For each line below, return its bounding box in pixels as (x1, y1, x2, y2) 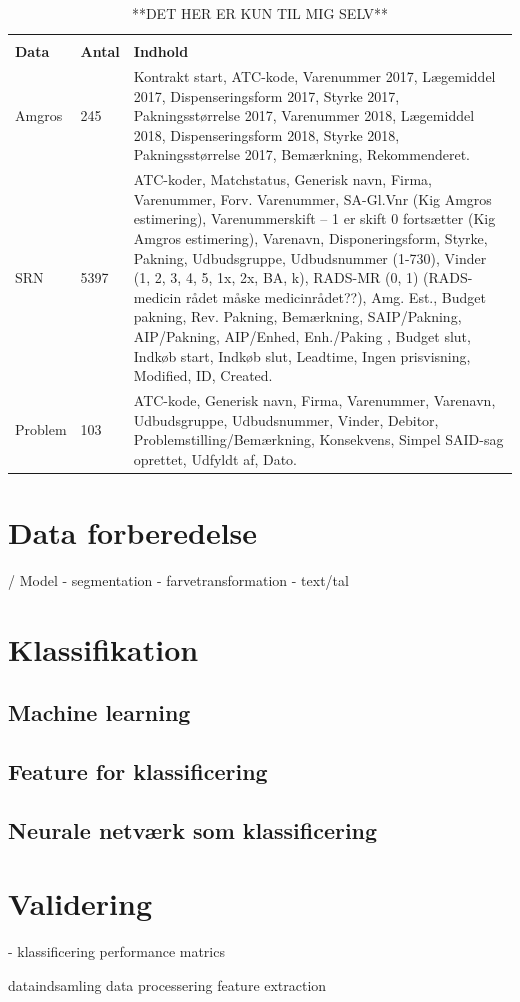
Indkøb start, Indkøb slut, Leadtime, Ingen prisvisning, (133, 345, 471, 366)
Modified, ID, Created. (133, 365, 273, 386)
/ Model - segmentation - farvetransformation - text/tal (8, 569, 349, 590)
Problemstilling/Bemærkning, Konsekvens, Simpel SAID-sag (133, 429, 504, 450)
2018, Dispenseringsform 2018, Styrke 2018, (133, 124, 400, 145)
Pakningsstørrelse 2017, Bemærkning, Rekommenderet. (133, 144, 470, 165)
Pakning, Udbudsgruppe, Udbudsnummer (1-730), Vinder (133, 247, 487, 268)
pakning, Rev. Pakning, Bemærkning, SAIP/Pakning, (133, 306, 462, 327)
